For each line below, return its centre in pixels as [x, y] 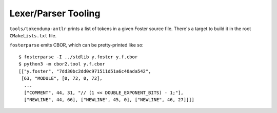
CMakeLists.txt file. [33, 35]
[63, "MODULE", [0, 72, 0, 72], [62, 78]
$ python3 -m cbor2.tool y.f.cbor [62, 64]
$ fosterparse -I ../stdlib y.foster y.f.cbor [78, 57]
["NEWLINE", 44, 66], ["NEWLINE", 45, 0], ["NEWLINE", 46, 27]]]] [109, 100]
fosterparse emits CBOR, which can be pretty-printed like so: [76, 45]
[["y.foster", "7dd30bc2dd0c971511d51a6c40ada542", [85, 71]
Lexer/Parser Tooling [55, 13]
